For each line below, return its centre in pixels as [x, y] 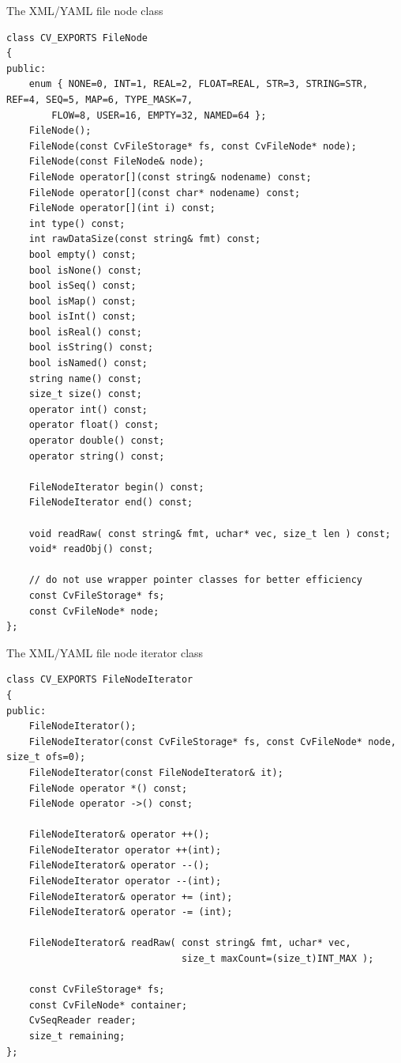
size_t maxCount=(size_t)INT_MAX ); [277, 959]
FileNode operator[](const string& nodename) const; [170, 177]
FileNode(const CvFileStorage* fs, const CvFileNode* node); [193, 146]
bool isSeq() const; [82, 286]
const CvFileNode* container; [108, 1005]
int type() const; [77, 223]
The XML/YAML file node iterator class [105, 652]
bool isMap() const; [82, 301]
